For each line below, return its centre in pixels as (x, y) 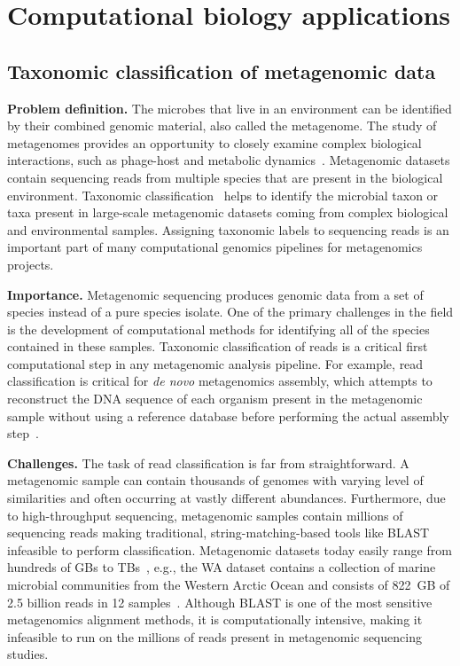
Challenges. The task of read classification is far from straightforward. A (208, 462)
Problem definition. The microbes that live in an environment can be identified (230, 108)
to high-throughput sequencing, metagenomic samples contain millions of (205, 515)
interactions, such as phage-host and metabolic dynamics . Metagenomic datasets (229, 160)
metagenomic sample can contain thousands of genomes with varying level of (215, 480)
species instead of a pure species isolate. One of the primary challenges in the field (230, 312)
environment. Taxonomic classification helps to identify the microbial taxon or (223, 195)
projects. (31, 264)
